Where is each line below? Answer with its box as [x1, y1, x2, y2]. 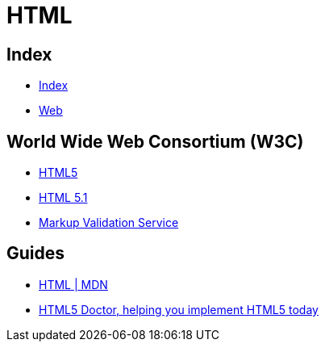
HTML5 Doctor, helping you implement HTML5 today [39, 302, 319, 317]
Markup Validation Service [39, 216, 179, 230]
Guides [6, 243, 65, 264]
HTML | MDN [39, 277, 108, 291]
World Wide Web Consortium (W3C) [6, 131, 304, 152]
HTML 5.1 [39, 191, 88, 205]
